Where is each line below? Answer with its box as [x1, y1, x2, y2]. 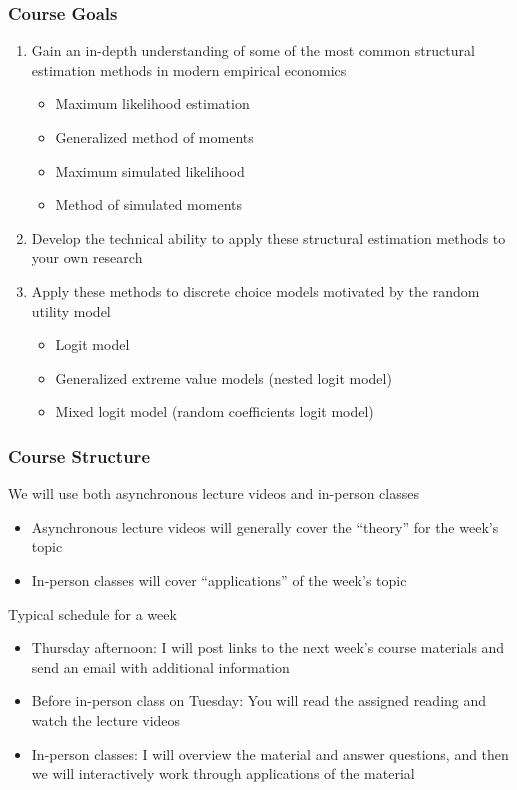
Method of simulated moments [55, 194, 243, 215]
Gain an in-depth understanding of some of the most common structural [31, 40, 475, 61]
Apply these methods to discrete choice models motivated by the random [31, 280, 480, 301]
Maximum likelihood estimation [55, 93, 250, 114]
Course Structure [8, 443, 150, 468]
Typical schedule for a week [8, 603, 177, 624]
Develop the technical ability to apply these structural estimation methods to [31, 227, 506, 248]
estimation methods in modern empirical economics [31, 59, 347, 80]
